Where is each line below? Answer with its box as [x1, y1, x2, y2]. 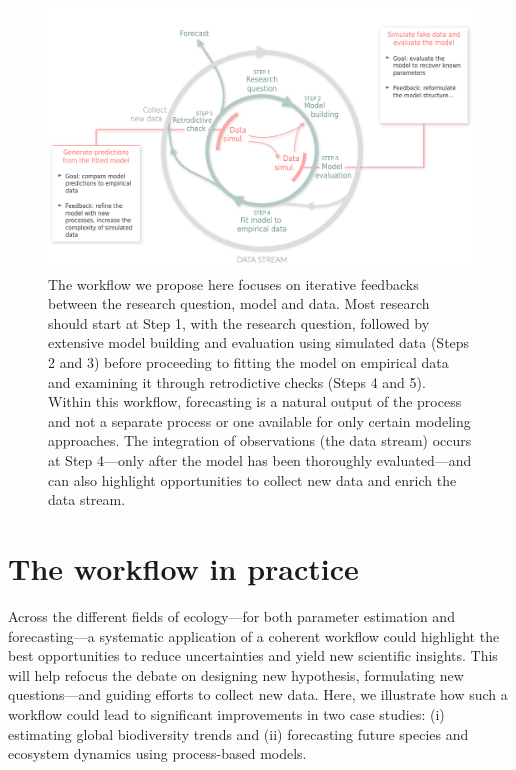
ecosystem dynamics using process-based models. [8, 743, 307, 764]
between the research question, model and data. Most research [48, 293, 430, 314]
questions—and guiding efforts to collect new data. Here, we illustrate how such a [8, 684, 508, 705]
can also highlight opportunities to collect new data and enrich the [48, 469, 457, 490]
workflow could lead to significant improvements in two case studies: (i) [8, 703, 445, 724]
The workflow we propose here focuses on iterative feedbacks [48, 273, 419, 294]
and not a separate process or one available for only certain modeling [48, 410, 471, 431]
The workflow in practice [8, 548, 359, 588]
